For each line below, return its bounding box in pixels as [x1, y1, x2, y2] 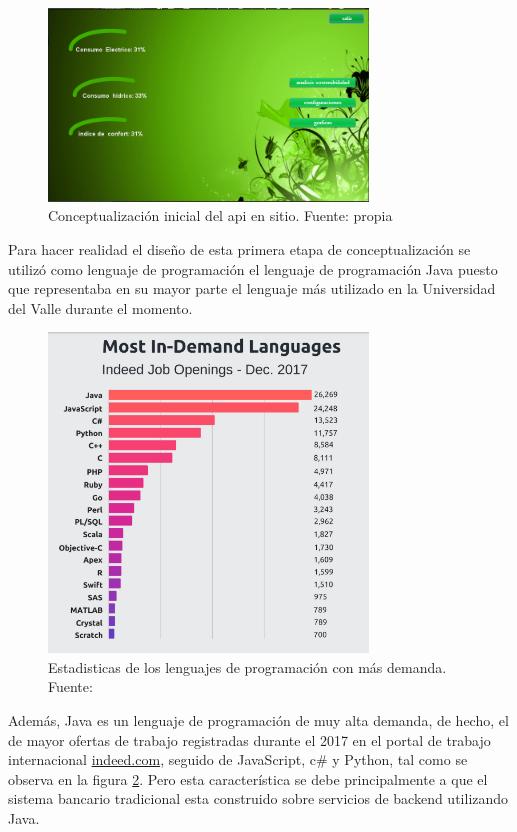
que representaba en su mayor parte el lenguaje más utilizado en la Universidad [8, 278, 496, 299]
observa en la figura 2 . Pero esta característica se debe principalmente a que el [8, 768, 488, 789]
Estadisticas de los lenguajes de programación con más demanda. [48, 656, 447, 677]
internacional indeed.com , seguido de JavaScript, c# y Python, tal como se [8, 749, 468, 770]
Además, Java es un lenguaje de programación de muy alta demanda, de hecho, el [8, 709, 509, 730]
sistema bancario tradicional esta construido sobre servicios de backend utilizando [8, 788, 509, 809]
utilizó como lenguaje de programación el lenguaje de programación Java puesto [8, 258, 498, 279]
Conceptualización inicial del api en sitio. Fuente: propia [48, 205, 393, 226]
